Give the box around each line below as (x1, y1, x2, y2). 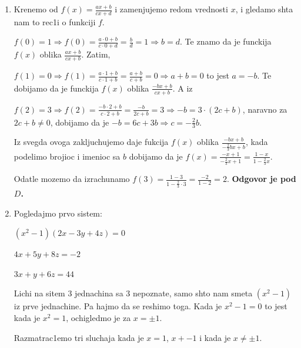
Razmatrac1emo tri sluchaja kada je (14, 331, 144, 343)
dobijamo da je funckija (14, 82, 99, 94)
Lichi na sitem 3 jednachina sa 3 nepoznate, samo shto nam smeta (14, 287, 253, 299)
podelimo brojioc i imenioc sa (14, 150, 121, 162)
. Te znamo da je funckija (180, 35, 272, 48)
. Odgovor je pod (226, 173, 296, 185)
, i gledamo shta (235, 3, 293, 15)
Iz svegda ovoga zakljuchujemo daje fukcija (14, 136, 169, 148)
